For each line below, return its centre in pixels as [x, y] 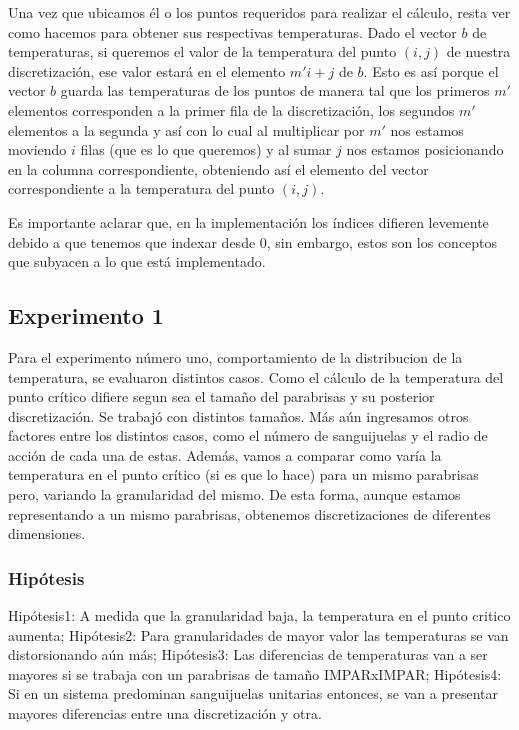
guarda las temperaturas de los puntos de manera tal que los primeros [275, 90]
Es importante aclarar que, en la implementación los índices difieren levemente [248, 221]
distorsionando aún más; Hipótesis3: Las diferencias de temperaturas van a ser [248, 654]
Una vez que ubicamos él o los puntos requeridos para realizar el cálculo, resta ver [259, 12]
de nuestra [478, 51]
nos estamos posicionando [425, 149]
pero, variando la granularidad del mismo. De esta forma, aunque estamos [234, 494]
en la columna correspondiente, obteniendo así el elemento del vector [218, 168]
